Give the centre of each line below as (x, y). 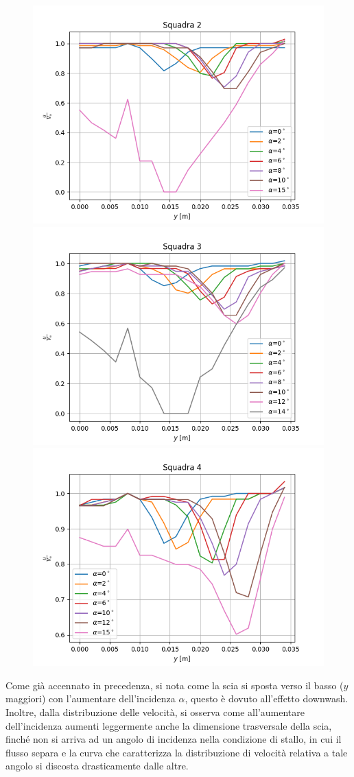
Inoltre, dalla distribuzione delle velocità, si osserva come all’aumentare (155, 712)
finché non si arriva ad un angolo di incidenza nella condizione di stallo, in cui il (174, 739)
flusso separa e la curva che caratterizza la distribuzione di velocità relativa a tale (177, 752)
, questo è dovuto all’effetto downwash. (267, 698)
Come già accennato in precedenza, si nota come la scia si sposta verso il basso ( (175, 685)
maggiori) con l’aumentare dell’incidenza (91, 698)
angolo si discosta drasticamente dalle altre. (97, 766)
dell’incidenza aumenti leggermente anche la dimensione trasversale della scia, (169, 725)
